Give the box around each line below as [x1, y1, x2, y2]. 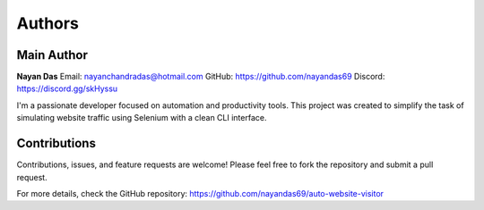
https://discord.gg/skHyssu [16, 83, 118, 94]
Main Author [16, 47, 89, 63]
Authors [16, 13, 80, 33]
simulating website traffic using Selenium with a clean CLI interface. [16, 113, 267, 123]
